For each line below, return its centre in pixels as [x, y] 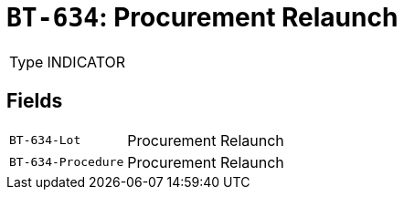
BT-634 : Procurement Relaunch [202, 17]
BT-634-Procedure [67, 162]
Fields [35, 101]
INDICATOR [86, 62]
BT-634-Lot [45, 140]
